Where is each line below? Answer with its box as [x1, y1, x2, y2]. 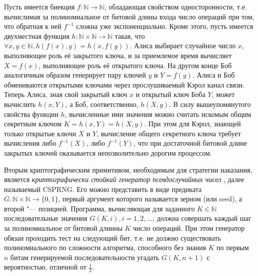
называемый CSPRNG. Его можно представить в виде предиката [4, 184, 202, 194]
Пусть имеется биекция [4, 1, 75, 11]
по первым [216, 242, 249, 253]
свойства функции [4, 108, 59, 119]
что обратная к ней [4, 21, 62, 31]
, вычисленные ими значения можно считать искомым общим [65, 108, 252, 119]
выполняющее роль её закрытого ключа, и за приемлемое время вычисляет [4, 50, 232, 60]
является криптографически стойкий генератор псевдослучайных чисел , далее [4, 174, 245, 184]
